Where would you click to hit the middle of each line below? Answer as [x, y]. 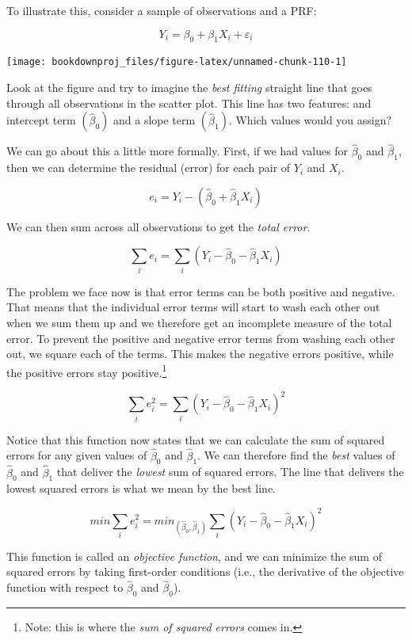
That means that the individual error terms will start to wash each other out [193, 307]
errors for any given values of [77, 455]
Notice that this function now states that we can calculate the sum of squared [196, 439]
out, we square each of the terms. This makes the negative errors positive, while [200, 354]
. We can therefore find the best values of [296, 455]
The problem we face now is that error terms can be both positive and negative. [201, 291]
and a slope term [154, 120]
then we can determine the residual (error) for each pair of [149, 168]
